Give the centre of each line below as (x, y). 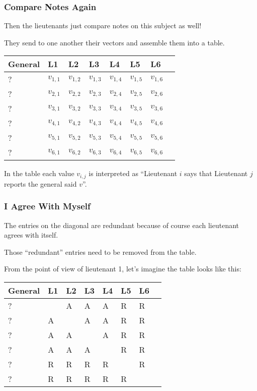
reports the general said (40, 183)
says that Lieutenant (216, 173)
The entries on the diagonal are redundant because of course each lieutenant (122, 225)
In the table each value (39, 173)
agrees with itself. (31, 235)
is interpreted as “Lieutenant (133, 173)
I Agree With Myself (47, 206)
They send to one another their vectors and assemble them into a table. (114, 42)
